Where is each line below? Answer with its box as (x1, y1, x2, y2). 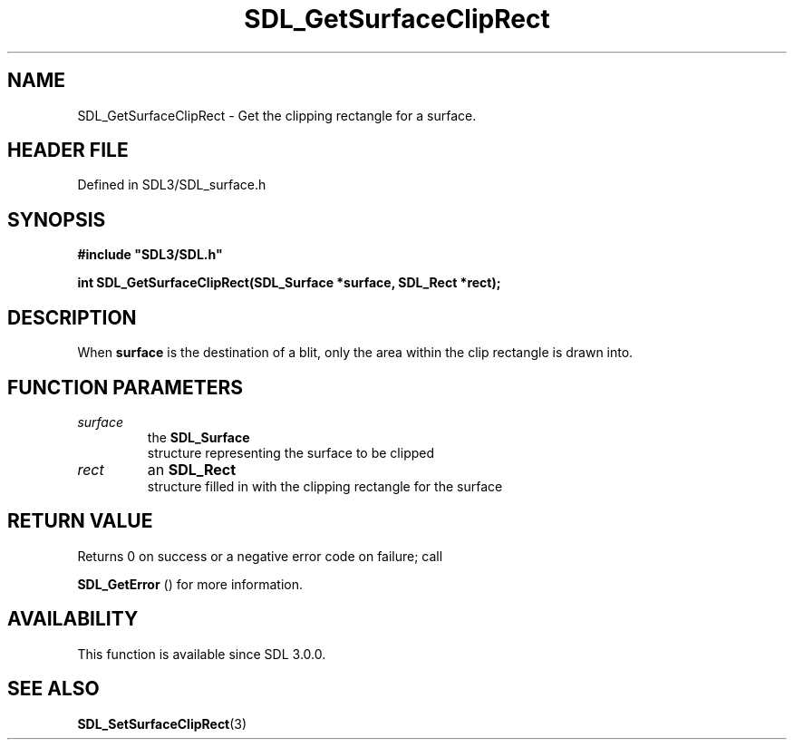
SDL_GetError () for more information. (77, 576, 304, 592)
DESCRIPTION (7, 306, 137, 329)
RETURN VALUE (7, 509, 153, 533)
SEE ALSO (7, 677, 100, 701)
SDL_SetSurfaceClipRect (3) (77, 715, 247, 732)
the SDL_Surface (147, 429, 250, 445)
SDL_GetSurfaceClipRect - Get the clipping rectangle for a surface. (77, 107, 477, 123)
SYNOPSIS (7, 208, 106, 231)
